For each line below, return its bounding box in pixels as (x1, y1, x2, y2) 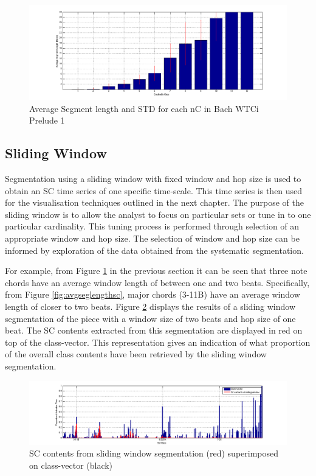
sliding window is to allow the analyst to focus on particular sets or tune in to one (5, 208, 311, 220)
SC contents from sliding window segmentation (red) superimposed (29, 447, 279, 460)
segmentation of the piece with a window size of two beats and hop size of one (5, 312, 296, 324)
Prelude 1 (29, 114, 65, 127)
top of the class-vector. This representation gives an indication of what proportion (5, 335, 311, 348)
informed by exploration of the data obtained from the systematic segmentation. (5, 243, 304, 256)
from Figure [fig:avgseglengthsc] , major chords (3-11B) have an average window (5, 288, 300, 301)
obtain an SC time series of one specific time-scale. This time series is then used (5, 184, 303, 197)
